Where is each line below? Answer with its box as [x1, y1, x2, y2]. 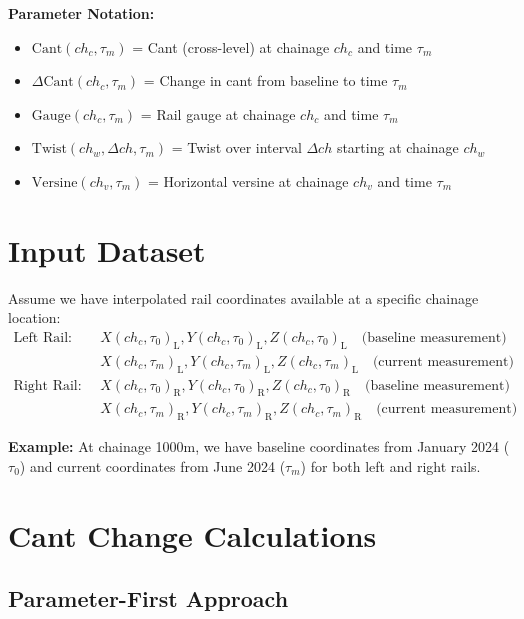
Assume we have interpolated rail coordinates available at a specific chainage [8, 287, 479, 308]
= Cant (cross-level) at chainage [132, 36, 330, 57]
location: [8, 307, 61, 328]
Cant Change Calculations [8, 514, 377, 555]
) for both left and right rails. [300, 455, 481, 476]
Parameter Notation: [8, 3, 155, 23]
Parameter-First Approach [8, 583, 289, 614]
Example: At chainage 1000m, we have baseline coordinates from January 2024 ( [8, 436, 510, 457]
